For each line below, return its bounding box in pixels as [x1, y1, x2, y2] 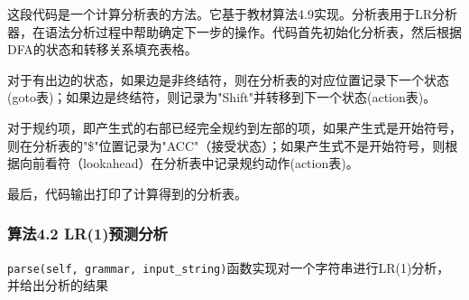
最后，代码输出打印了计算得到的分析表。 [7, 183, 247, 202]
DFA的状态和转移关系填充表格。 [7, 40, 198, 59]
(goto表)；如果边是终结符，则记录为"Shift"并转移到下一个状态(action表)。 [7, 88, 437, 107]
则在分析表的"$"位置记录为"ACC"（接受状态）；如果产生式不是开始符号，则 [7, 136, 446, 155]
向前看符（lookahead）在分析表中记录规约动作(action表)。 [19, 154, 359, 173]
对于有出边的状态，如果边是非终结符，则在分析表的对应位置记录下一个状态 [7, 70, 449, 89]
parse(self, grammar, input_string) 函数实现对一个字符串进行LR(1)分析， [7, 258, 450, 277]
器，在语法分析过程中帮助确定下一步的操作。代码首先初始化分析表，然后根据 [7, 22, 462, 41]
